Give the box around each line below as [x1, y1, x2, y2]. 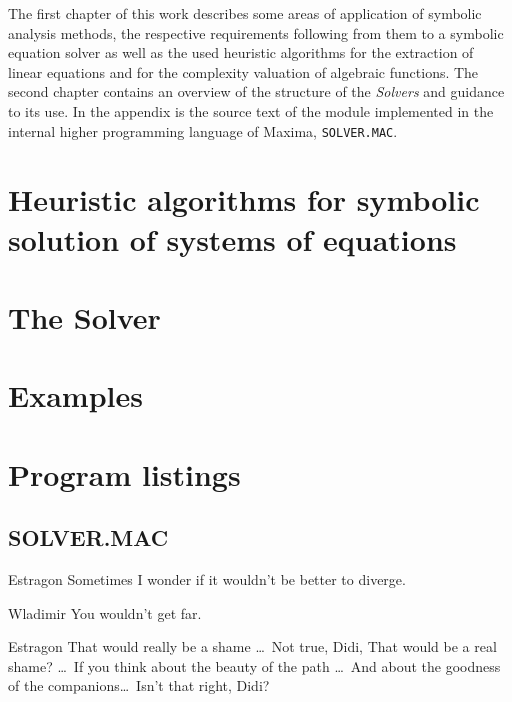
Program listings [8, 453, 241, 494]
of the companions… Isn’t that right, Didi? [8, 675, 270, 696]
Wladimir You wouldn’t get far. [8, 602, 202, 623]
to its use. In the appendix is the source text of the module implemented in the [8, 100, 494, 121]
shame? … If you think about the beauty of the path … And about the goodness [8, 655, 501, 676]
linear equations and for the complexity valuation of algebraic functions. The [8, 61, 479, 82]
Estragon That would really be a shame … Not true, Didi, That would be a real [8, 636, 497, 657]
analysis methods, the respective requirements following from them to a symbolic [8, 22, 504, 43]
